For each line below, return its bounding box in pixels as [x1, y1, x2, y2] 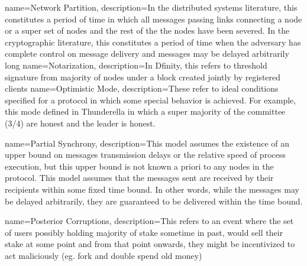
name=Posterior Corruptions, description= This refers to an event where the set [5, 215, 294, 227]
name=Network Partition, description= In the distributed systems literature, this [5, 1, 298, 13]
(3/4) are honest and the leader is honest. [5, 116, 156, 129]
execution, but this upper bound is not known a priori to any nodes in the [5, 160, 274, 172]
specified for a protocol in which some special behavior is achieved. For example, [5, 93, 296, 106]
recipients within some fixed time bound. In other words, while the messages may [5, 183, 299, 195]
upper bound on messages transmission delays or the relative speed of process [5, 148, 286, 161]
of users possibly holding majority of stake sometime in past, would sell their [5, 226, 283, 238]
